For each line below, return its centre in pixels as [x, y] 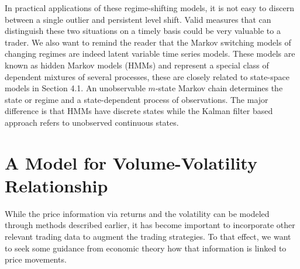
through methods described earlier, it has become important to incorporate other [150, 225]
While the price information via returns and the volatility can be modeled [137, 213]
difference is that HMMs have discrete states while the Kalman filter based [139, 111]
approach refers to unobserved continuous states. [92, 122]
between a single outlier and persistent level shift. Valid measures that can [138, 19]
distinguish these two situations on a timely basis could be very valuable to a [143, 31]
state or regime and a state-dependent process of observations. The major [137, 99]
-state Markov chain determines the [219, 88]
